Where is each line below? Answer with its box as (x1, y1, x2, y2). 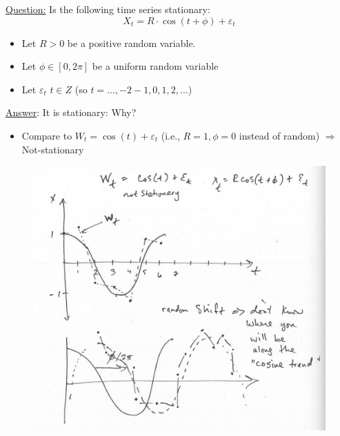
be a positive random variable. (67, 35, 196, 50)
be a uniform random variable (92, 59, 219, 73)
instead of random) (239, 128, 320, 142)
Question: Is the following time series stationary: (6, 2, 210, 16)
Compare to (21, 128, 72, 142)
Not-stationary (21, 142, 84, 156)
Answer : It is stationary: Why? (6, 105, 137, 120)
